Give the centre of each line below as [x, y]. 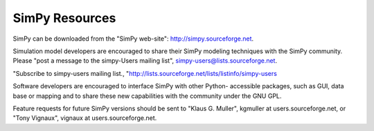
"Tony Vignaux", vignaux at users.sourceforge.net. [85, 118]
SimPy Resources [64, 18]
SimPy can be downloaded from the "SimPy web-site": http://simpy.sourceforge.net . [133, 39]
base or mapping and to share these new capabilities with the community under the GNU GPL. [147, 96]
